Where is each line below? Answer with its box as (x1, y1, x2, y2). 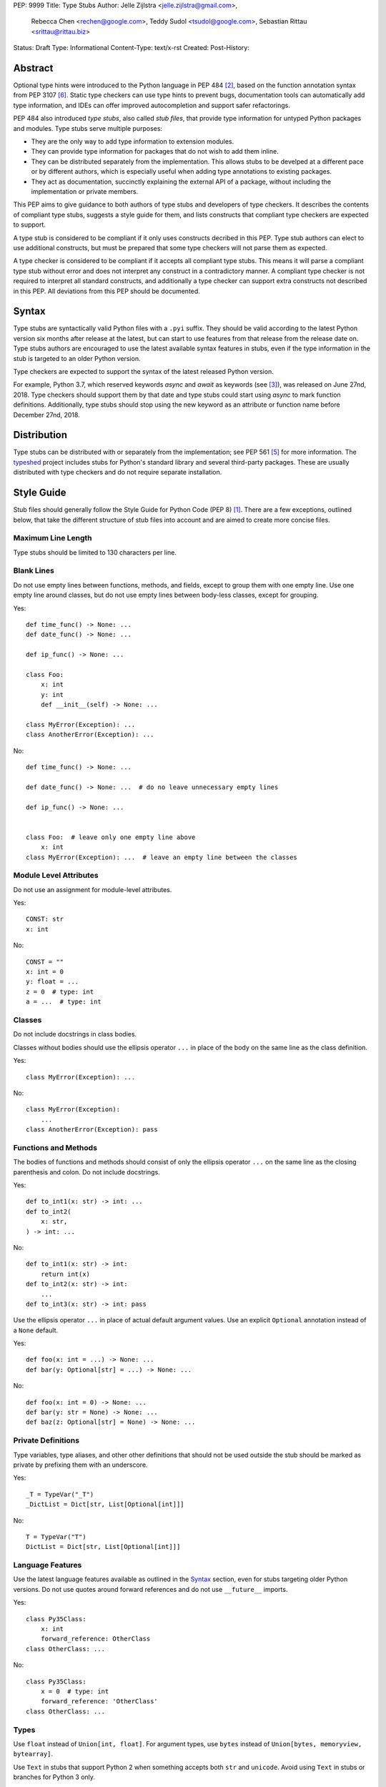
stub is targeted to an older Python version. (13, 354, 141, 362)
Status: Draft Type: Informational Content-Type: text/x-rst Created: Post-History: (13, 44, 249, 52)
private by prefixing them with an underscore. (13, 1460, 148, 1469)
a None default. (13, 1326, 59, 1335)
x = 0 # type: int (40, 1687, 109, 1696)
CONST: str (26, 915, 64, 924)
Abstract (13, 61, 54, 74)
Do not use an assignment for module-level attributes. (13, 885, 172, 893)
